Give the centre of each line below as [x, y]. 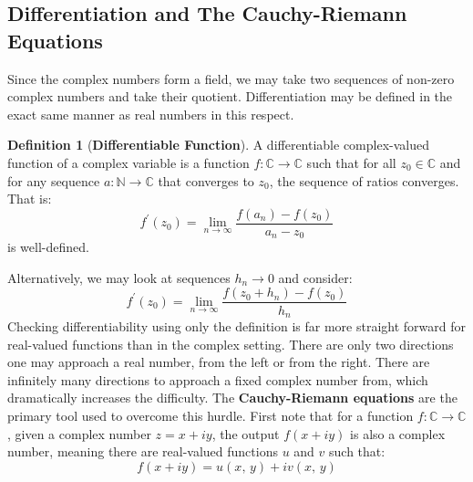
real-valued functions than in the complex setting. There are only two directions [231, 344]
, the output [246, 433]
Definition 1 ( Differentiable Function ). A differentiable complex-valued [218, 145]
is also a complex [398, 433]
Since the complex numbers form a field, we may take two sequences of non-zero [231, 78]
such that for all [351, 162]
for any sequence [54, 180]
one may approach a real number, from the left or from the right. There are [219, 362]
